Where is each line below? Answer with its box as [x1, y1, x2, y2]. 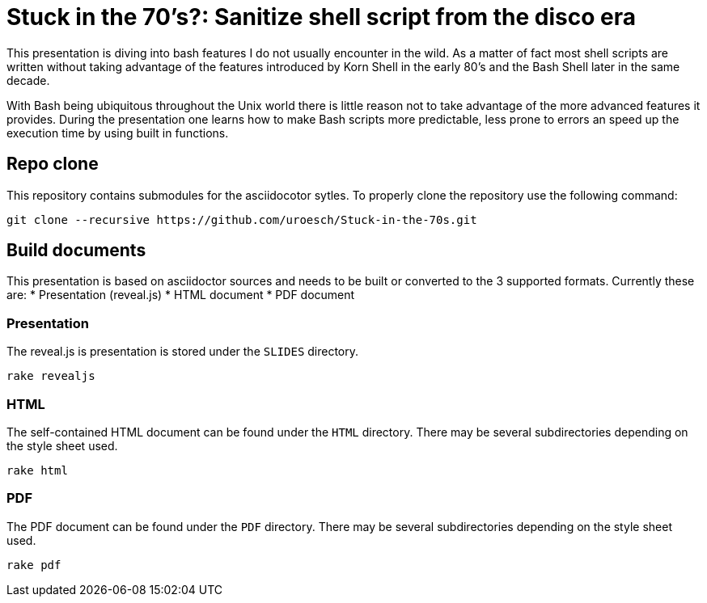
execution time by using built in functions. [6, 125, 229, 140]
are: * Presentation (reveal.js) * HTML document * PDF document [6, 288, 355, 302]
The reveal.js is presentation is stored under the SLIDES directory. [6, 344, 359, 359]
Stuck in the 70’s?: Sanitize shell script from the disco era [6, 3, 636, 31]
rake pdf [6, 558, 61, 571]
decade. [6, 73, 50, 87]
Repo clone [6, 154, 99, 175]
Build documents [6, 240, 146, 261]
